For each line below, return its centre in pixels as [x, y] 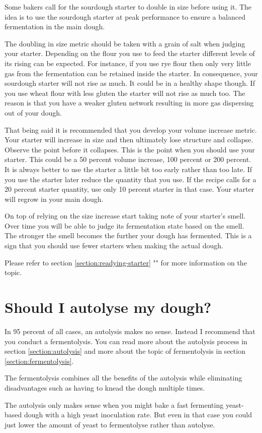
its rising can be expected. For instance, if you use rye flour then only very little [128, 63]
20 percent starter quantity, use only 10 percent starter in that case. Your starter [129, 189]
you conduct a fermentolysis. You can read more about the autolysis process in [126, 341]
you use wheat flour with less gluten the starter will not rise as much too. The [125, 93]
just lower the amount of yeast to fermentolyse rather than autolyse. [110, 424]
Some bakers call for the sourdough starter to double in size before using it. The [128, 7]
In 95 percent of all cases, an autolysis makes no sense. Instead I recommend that [130, 331]
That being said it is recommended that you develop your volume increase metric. [131, 129]
